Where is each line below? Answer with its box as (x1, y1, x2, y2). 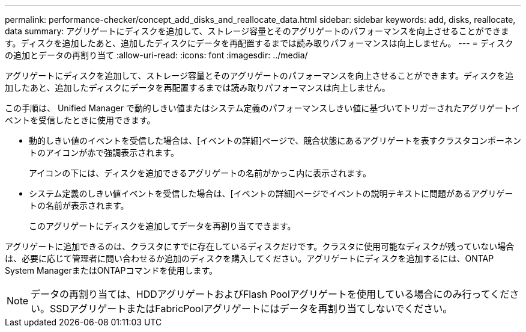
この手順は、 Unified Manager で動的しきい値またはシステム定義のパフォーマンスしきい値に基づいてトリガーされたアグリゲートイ (5, 103, 521, 113)
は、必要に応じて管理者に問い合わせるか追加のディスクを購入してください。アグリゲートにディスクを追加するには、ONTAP (5, 253, 494, 263)
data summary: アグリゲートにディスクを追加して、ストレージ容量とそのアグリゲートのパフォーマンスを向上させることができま (5, 26, 509, 36)
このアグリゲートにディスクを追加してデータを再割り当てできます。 (29, 221, 296, 231)
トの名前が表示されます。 (29, 200, 129, 211)
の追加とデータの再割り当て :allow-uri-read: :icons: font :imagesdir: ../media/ (5, 50, 308, 60)
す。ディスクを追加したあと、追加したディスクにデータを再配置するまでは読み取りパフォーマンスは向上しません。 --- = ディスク (5, 38, 513, 48)
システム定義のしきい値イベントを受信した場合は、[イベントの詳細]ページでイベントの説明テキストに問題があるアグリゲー (29, 188, 513, 198)
